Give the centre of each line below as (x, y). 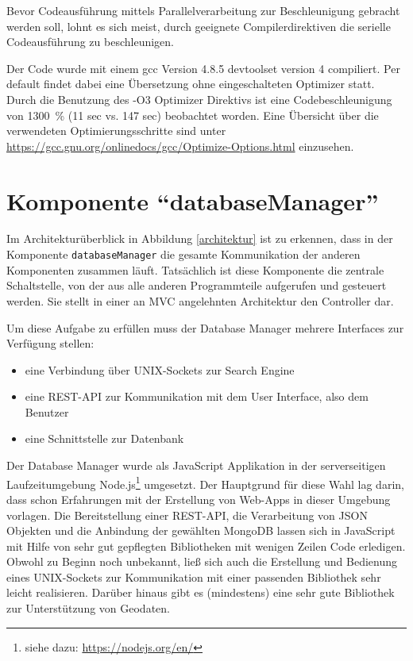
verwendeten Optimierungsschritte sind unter (116, 131)
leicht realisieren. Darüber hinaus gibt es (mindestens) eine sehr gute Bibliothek (201, 592)
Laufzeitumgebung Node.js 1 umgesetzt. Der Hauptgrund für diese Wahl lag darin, (205, 482)
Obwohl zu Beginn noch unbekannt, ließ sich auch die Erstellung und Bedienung (202, 561)
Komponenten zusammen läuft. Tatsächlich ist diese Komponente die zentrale (195, 269)
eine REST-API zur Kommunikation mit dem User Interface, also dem (197, 396)
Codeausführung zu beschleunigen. (91, 42)
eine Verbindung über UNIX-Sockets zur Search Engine (160, 369)
